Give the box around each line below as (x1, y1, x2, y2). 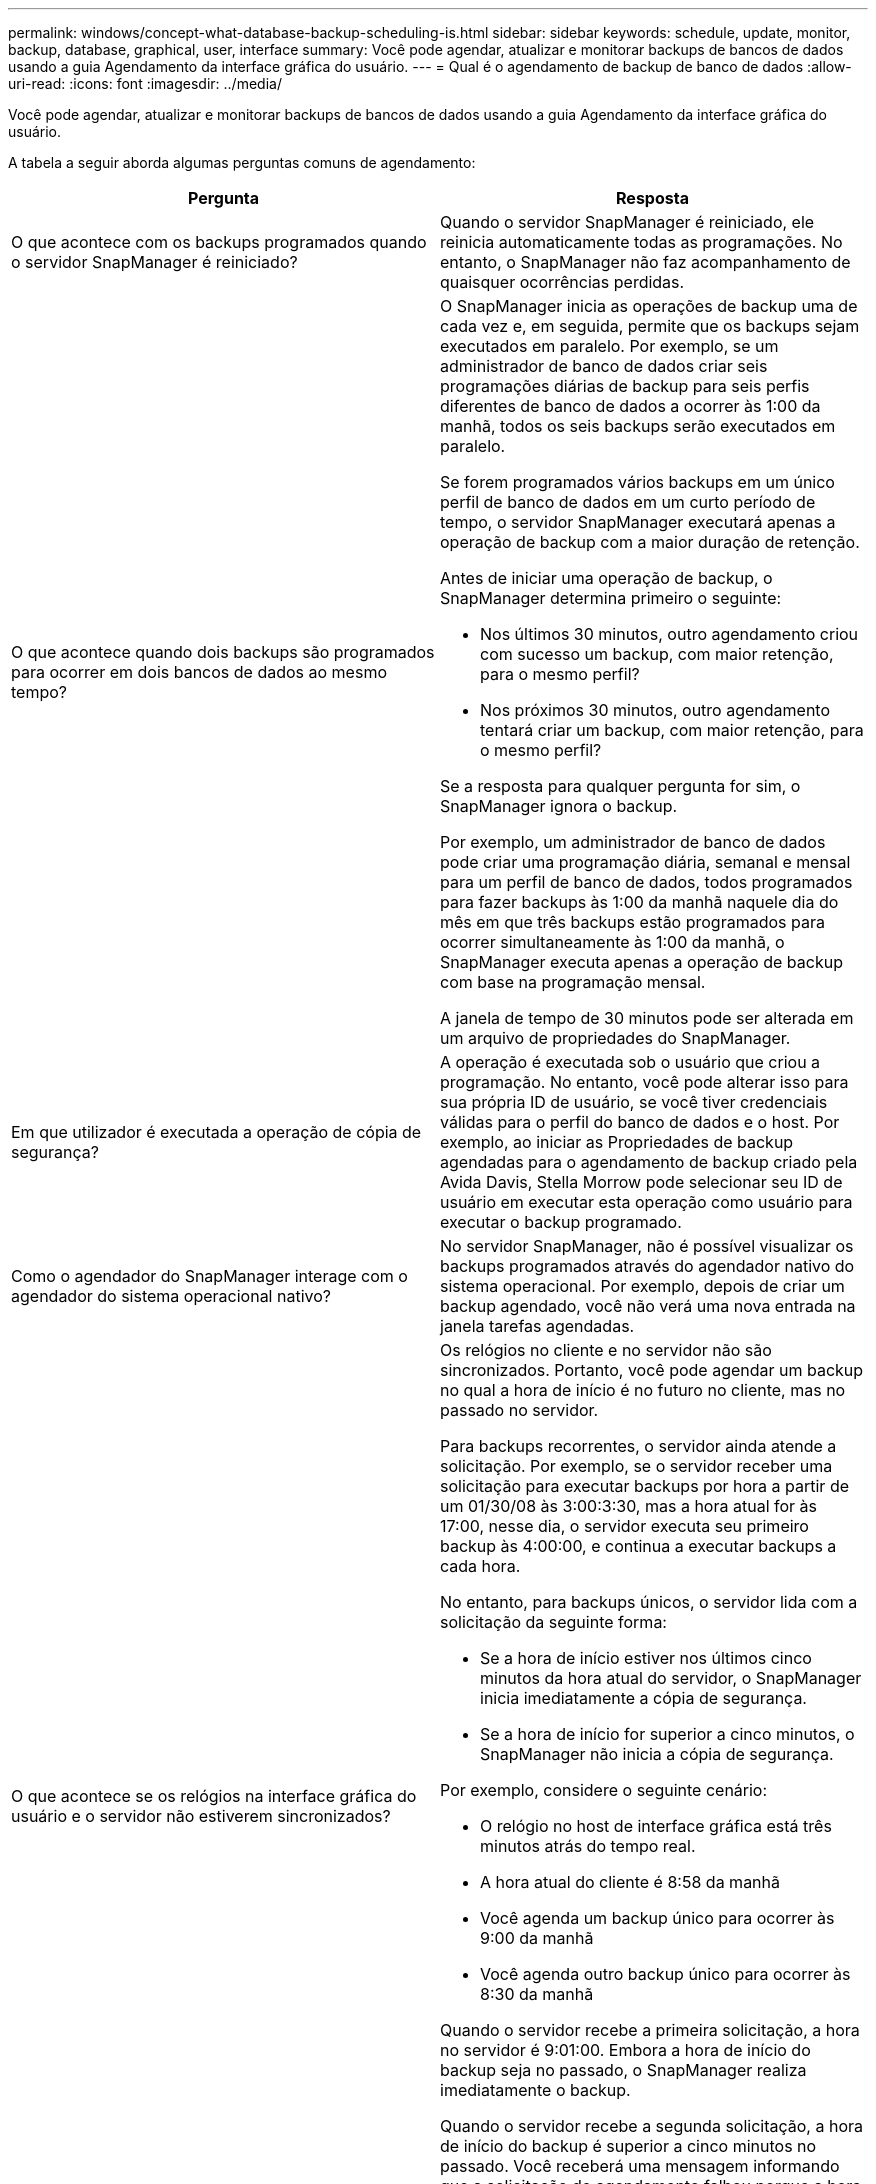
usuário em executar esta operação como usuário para (440, 1192, 853, 1212)
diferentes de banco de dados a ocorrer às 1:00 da (440, 396, 821, 416)
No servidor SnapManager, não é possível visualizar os (440, 1236, 854, 1256)
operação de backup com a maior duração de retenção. (440, 532, 860, 552)
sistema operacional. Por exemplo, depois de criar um (440, 1276, 845, 1296)
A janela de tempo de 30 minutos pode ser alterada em (440, 1008, 854, 1028)
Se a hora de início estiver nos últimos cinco (480, 1648, 812, 1668)
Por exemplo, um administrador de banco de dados (440, 832, 826, 852)
